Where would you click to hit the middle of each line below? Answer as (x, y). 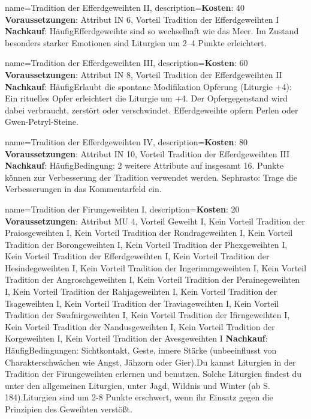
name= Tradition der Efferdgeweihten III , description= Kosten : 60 (126, 63)
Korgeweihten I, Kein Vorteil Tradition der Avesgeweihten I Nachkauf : (136, 338)
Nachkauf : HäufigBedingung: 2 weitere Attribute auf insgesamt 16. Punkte (144, 165)
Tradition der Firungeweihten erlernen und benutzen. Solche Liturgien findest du (153, 374)
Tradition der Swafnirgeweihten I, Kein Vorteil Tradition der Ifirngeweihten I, (147, 315)
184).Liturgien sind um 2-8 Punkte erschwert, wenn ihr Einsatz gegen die (139, 397)
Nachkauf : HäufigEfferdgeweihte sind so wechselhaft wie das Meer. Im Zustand (152, 31)
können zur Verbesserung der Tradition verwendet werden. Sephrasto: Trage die (151, 177)
